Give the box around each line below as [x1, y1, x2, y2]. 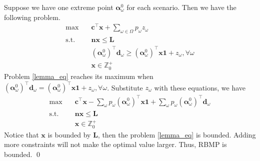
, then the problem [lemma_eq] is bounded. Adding [97, 129, 256, 139]
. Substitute [107, 82, 143, 92]
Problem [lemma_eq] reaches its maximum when [4, 70, 153, 81]
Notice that [4, 129, 39, 139]
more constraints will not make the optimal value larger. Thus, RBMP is [4, 139, 227, 149]
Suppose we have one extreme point [4, 2, 113, 12]
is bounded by [47, 129, 91, 139]
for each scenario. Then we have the [126, 2, 236, 12]
